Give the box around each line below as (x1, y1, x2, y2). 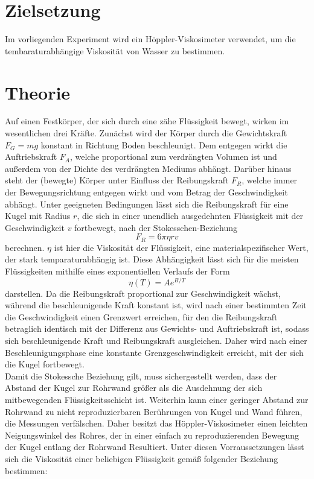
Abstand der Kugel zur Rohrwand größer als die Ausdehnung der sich (5, 381, 263, 394)
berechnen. (5, 241, 45, 253)
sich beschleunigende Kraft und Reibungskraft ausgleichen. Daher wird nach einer (5, 334, 307, 347)
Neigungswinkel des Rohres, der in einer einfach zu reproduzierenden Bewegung (5, 428, 299, 441)
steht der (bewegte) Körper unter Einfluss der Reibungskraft (5, 174, 229, 186)
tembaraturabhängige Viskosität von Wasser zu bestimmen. (5, 44, 225, 57)
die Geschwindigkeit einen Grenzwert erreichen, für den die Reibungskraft (5, 310, 278, 323)
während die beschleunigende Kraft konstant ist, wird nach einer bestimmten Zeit (5, 299, 307, 311)
